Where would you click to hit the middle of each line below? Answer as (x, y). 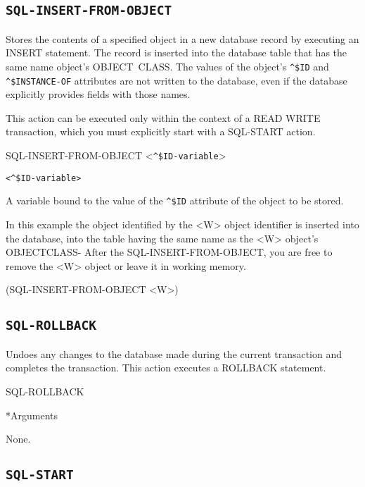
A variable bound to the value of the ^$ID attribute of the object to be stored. (175, 201)
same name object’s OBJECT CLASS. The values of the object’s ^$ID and (167, 66)
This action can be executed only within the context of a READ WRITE (163, 117)
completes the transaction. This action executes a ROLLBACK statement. (166, 368)
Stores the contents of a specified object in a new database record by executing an (182, 38)
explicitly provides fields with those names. (98, 94)
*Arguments (32, 415)
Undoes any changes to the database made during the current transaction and (174, 353)
